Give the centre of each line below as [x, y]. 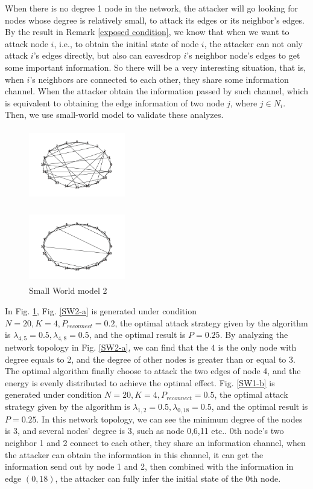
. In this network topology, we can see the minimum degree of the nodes [169, 419]
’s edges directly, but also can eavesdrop [107, 55]
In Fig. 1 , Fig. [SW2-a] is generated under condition [101, 311]
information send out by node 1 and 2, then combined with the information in [149, 466]
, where [244, 102]
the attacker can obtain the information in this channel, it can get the [134, 454]
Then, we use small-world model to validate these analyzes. [114, 115]
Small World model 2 [68, 290]
